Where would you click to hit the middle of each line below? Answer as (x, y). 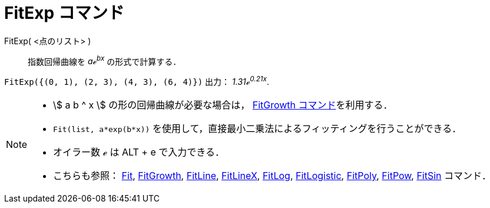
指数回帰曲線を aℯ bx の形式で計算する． (105, 60)
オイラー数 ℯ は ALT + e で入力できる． (139, 152)
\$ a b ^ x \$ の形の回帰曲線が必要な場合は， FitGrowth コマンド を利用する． (223, 105)
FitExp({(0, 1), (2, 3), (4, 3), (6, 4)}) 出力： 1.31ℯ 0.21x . (137, 81)
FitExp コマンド (64, 13)
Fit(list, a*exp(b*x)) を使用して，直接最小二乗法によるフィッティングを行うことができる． (257, 129)
